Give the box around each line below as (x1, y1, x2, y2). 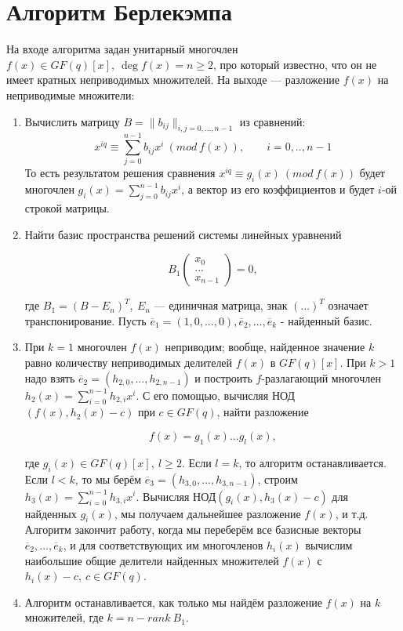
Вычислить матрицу (24, 113, 120, 129)
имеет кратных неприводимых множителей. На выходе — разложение (6, 71, 339, 88)
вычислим (305, 536, 353, 553)
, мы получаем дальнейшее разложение (114, 505, 301, 521)
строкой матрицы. (24, 200, 110, 216)
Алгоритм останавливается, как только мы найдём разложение (24, 593, 322, 610)
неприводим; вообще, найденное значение (165, 339, 365, 355)
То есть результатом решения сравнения (24, 165, 216, 181)
